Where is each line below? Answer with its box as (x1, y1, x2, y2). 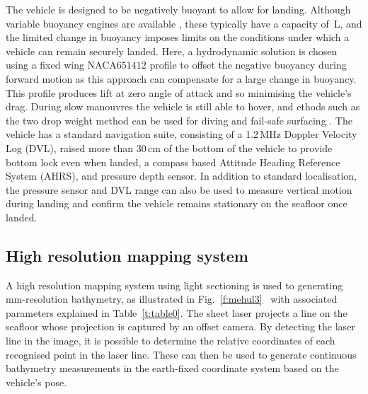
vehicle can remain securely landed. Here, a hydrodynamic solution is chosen (6, 43, 338, 58)
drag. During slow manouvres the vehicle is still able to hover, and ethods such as (6, 99, 360, 114)
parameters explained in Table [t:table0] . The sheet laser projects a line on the (6, 305, 347, 320)
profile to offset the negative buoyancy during (149, 57, 347, 72)
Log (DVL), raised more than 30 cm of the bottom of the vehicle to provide (6, 140, 333, 155)
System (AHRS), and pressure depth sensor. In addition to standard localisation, (6, 168, 357, 183)
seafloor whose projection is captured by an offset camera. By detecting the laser (6, 319, 355, 334)
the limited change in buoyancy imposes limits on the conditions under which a (6, 30, 350, 45)
